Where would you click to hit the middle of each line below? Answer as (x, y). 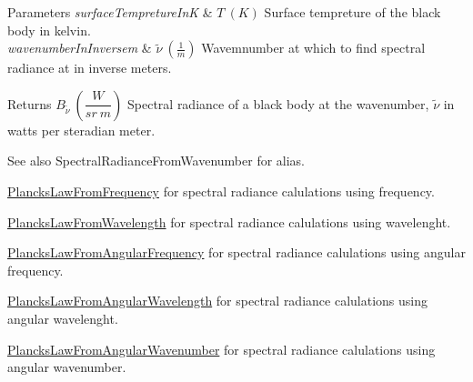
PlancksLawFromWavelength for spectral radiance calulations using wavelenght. (229, 221)
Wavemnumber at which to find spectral (313, 48)
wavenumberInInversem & (80, 48)
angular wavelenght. (63, 318)
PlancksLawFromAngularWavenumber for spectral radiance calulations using (221, 349)
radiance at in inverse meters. (90, 68)
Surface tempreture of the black (352, 12)
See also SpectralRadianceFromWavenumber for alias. (156, 161)
